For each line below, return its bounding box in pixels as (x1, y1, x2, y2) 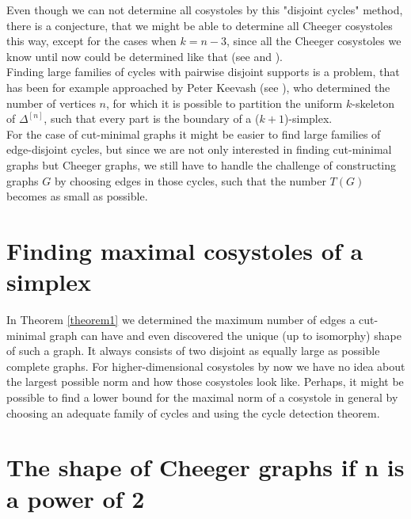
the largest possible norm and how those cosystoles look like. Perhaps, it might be (6, 373, 404, 390)
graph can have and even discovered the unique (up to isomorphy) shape (49, 326, 401, 343)
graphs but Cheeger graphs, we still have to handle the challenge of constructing (6, 156, 397, 173)
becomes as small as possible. (6, 188, 148, 204)
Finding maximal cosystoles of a (6, 234, 363, 266)
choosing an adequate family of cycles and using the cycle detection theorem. (6, 404, 380, 421)
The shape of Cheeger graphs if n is (6, 451, 405, 483)
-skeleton (352, 94, 394, 111)
